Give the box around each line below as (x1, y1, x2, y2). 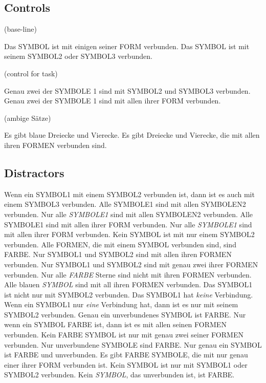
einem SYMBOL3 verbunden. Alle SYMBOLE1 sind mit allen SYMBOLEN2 (4, 199, 246, 209)
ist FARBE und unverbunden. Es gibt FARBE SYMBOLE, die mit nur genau (4, 349, 248, 360)
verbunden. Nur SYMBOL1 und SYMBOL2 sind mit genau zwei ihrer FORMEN (4, 259, 258, 269)
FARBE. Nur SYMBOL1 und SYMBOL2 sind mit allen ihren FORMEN (4, 249, 232, 260)
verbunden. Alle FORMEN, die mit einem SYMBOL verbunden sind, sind (4, 239, 236, 249)
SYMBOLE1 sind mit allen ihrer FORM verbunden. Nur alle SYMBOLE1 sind (4, 219, 252, 229)
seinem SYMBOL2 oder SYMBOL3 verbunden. (4, 51, 152, 61)
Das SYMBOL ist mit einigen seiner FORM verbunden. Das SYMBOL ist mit (4, 40, 250, 51)
